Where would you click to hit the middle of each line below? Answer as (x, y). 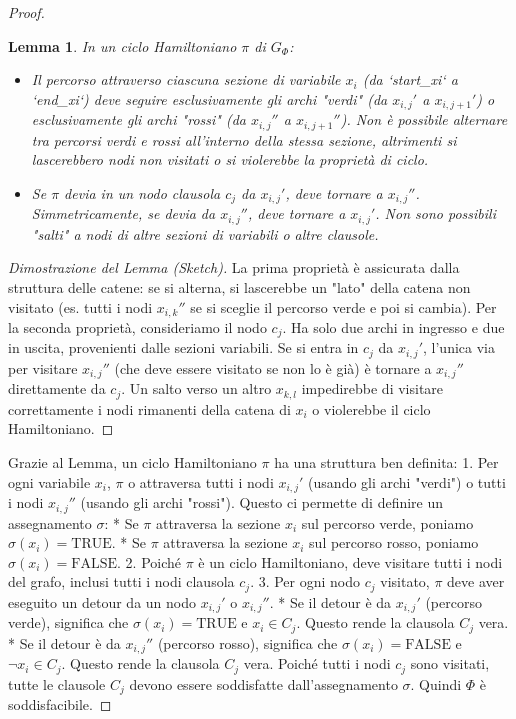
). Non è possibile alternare (424, 119)
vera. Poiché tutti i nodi (317, 663)
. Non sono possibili (435, 213)
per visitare (43, 367)
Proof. (26, 12)
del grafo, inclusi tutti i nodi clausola (121, 581)
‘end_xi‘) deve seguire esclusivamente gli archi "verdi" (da (209, 98)
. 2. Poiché (149, 561)
